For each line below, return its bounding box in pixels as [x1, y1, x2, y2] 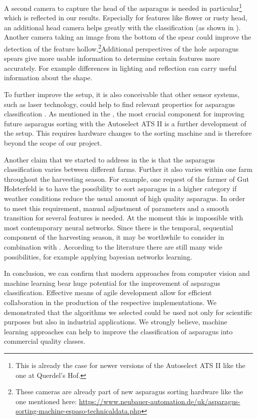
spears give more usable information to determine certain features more [4, 53, 220, 63]
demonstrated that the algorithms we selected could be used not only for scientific [4, 307, 253, 317]
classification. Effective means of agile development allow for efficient [4, 287, 212, 298]
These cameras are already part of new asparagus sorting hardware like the [15, 386, 243, 397]
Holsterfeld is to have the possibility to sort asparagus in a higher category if [4, 183, 237, 194]
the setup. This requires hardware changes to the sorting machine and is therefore [4, 128, 252, 138]
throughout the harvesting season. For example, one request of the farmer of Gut [4, 173, 249, 184]
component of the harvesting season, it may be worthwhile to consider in [4, 232, 224, 242]
